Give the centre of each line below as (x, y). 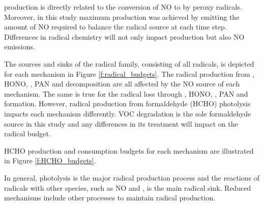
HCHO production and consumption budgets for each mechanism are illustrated (129, 150)
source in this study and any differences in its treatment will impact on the (121, 123)
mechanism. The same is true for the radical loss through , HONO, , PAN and (126, 93)
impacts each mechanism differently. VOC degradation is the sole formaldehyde (128, 113)
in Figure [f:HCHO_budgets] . (50, 160)
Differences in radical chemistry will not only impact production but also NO (124, 36)
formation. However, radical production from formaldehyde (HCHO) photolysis (127, 104)
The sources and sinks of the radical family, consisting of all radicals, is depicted (129, 63)
